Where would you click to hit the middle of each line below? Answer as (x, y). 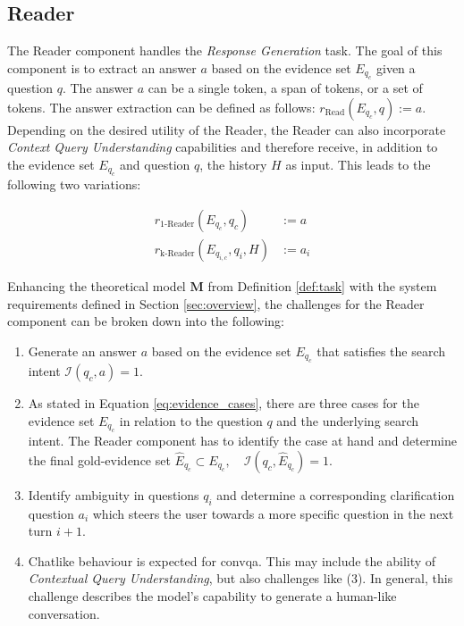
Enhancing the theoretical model (97, 286)
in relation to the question (191, 420)
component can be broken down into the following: (146, 321)
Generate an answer (82, 351)
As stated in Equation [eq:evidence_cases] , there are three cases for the (224, 403)
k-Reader (177, 254)
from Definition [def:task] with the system (322, 286)
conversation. (64, 613)
